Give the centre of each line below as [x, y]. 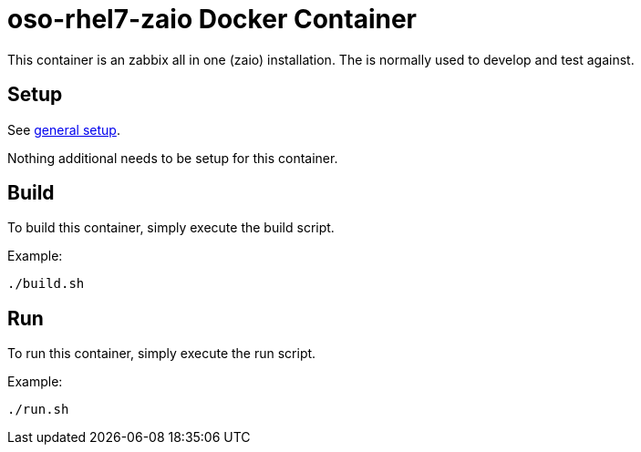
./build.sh [46, 284]
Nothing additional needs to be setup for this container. [173, 158]
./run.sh [38, 410]
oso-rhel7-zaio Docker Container [212, 19]
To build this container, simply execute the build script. [171, 228]
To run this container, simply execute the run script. [162, 354]
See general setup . [64, 129]
